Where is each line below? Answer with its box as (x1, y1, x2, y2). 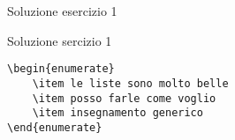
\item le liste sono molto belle (32, 77, 229, 90)
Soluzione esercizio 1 (7, 2, 117, 19)
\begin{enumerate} (7, 63, 115, 76)
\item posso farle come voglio (32, 92, 216, 105)
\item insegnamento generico (32, 107, 203, 120)
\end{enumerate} (7, 121, 102, 134)
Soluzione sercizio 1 (7, 31, 112, 49)
